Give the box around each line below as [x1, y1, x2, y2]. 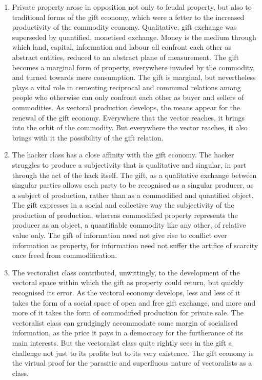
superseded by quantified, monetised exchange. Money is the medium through [12, 31, 256, 42]
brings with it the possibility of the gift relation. [12, 132, 164, 143]
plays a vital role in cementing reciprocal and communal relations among [12, 82, 241, 92]
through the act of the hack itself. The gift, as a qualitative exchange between [12, 169, 257, 180]
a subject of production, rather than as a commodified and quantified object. [12, 189, 254, 200]
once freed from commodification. [12, 250, 117, 261]
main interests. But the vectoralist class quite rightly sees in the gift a [12, 337, 232, 348]
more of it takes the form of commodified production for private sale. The [12, 307, 244, 318]
